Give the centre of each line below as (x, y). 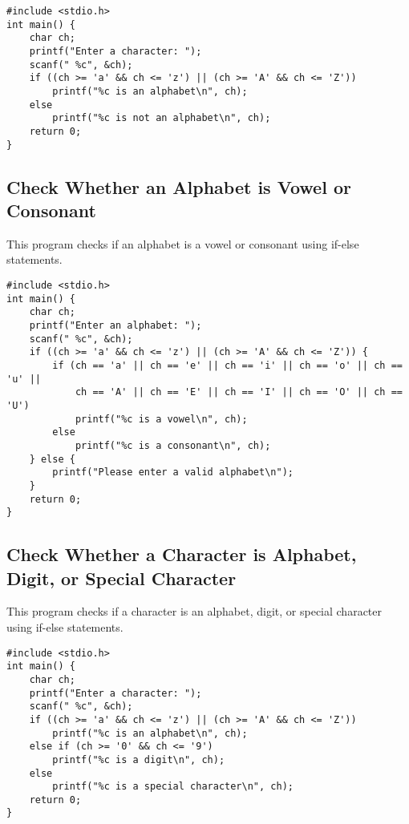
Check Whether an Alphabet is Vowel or (179, 186)
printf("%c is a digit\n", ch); (139, 759)
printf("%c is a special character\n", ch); (173, 787)
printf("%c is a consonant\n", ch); (173, 445)
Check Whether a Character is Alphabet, (182, 554)
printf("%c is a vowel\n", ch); (161, 419)
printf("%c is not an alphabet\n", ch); (162, 118)
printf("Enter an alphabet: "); (115, 325)
